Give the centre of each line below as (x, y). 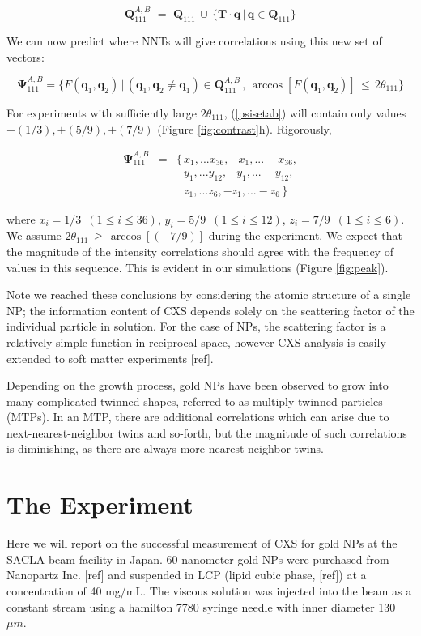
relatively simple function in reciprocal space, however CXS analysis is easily (196, 341)
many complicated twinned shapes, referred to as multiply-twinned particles (195, 401)
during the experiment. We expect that (305, 235)
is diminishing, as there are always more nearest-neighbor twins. (165, 448)
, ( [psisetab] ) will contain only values (315, 112)
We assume (34, 235)
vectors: (26, 56)
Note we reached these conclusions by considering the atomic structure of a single (209, 295)
